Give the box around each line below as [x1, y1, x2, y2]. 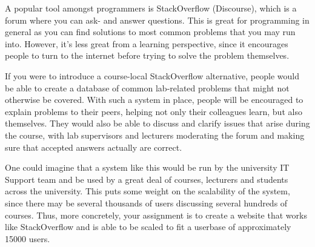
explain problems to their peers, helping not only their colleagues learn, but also [5, 105, 302, 117]
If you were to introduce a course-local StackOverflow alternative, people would [5, 69, 299, 82]
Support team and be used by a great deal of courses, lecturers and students [5, 173, 288, 185]
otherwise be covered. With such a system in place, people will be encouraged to [5, 93, 303, 106]
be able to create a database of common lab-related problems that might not [5, 81, 290, 94]
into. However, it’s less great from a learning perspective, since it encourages [5, 37, 288, 50]
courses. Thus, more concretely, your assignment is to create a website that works [5, 208, 307, 221]
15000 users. [5, 232, 50, 245]
